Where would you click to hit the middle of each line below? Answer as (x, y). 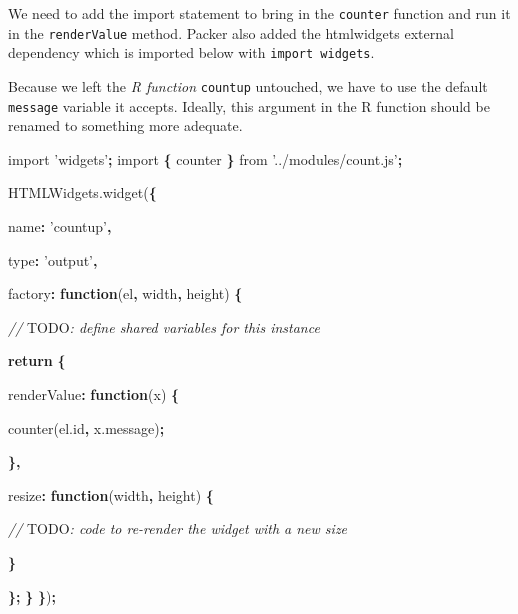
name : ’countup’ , (60, 226)
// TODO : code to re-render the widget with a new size (178, 528)
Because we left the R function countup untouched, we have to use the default (248, 85)
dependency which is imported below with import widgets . (191, 52)
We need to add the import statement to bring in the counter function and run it (259, 13)
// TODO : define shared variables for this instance (164, 326)
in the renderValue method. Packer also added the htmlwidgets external (231, 32)
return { (37, 360)
